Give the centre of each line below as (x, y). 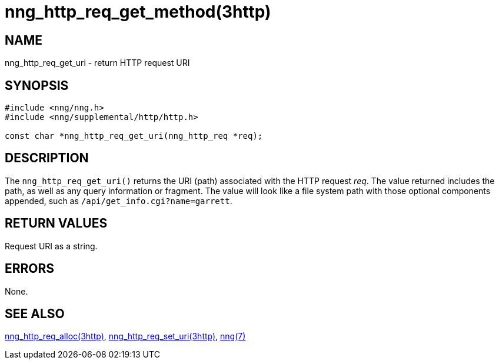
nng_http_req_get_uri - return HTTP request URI (97, 63)
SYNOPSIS (37, 85)
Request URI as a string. (51, 246)
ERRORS (30, 269)
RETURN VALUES (56, 223)
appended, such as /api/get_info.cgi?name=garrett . (119, 201)
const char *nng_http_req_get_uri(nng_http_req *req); (134, 136)
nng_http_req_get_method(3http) (138, 12)
